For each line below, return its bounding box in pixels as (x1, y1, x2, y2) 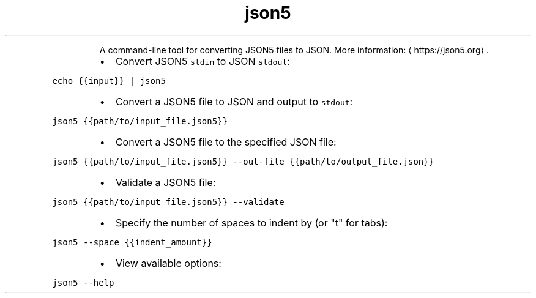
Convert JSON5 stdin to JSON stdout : (115, 54, 290, 67)
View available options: (115, 256, 221, 269)
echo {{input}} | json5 (52, 75, 166, 86)
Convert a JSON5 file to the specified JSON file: (115, 135, 337, 148)
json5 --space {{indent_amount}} (52, 237, 212, 247)
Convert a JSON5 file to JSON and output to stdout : (115, 95, 353, 108)
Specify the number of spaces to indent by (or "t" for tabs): (115, 216, 388, 229)
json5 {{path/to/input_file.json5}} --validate (52, 196, 285, 207)
